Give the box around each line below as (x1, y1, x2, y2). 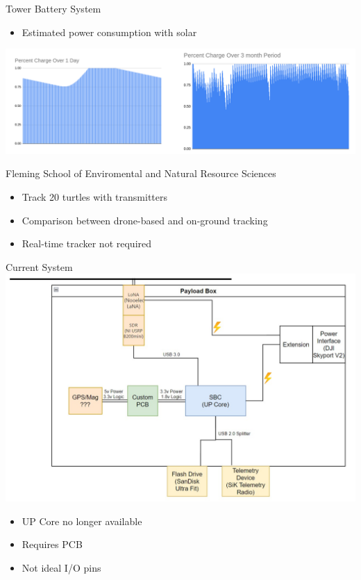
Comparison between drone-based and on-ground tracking (22, 213, 268, 227)
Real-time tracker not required (22, 236, 152, 251)
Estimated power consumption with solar (22, 24, 197, 39)
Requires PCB (22, 537, 83, 552)
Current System (6, 259, 73, 274)
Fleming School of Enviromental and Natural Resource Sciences (6, 166, 276, 181)
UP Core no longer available (22, 513, 142, 528)
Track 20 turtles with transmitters (22, 189, 168, 204)
